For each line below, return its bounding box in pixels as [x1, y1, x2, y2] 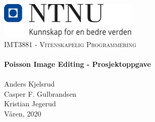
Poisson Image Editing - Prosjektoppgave [4, 58, 151, 69]
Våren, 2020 [4, 108, 42, 118]
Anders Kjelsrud [4, 78, 55, 89]
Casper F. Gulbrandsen [4, 88, 76, 99]
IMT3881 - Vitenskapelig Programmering [4, 38, 137, 49]
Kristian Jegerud [4, 98, 56, 109]
